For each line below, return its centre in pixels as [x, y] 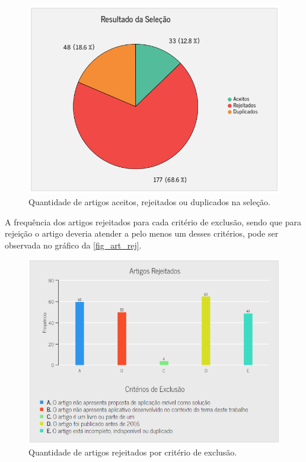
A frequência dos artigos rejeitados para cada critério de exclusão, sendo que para [153, 222]
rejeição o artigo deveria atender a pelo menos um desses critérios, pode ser [142, 233]
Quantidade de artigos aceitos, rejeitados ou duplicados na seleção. [150, 202]
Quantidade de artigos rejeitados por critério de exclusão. [133, 452]
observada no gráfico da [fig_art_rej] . [73, 245]
